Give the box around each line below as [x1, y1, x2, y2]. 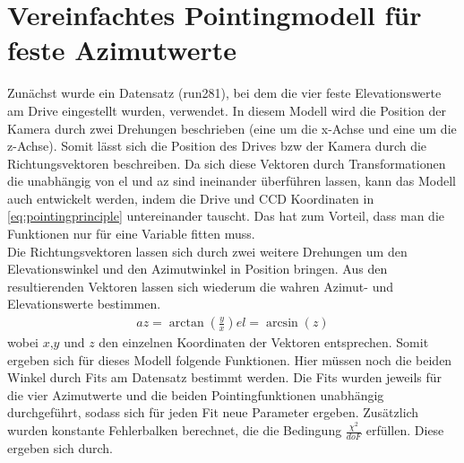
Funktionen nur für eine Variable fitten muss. [7, 224, 255, 243]
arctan [168, 317, 204, 330]
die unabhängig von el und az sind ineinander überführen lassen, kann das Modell [7, 171, 457, 190]
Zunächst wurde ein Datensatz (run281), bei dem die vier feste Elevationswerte [7, 83, 442, 102]
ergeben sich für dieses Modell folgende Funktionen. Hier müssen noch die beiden [7, 350, 452, 369]
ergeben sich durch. [7, 438, 113, 457]
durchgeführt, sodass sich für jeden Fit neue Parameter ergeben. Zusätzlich [7, 403, 419, 422]
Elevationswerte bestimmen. [7, 294, 161, 313]
